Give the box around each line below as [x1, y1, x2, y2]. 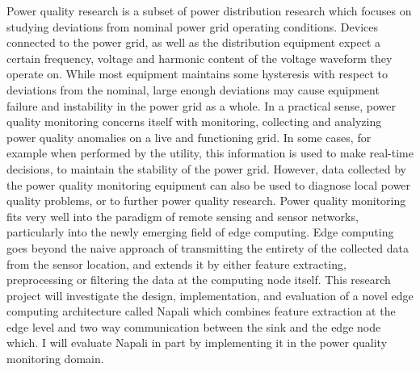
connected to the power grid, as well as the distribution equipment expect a [6, 34, 381, 51]
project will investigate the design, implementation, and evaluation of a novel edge [6, 286, 414, 303]
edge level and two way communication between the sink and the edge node [6, 318, 381, 335]
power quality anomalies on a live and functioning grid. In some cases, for [6, 128, 372, 145]
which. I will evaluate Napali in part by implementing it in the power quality [6, 334, 388, 351]
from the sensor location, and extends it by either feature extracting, [6, 255, 346, 272]
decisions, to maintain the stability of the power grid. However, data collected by [6, 160, 406, 177]
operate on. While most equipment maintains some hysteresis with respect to [6, 65, 388, 82]
